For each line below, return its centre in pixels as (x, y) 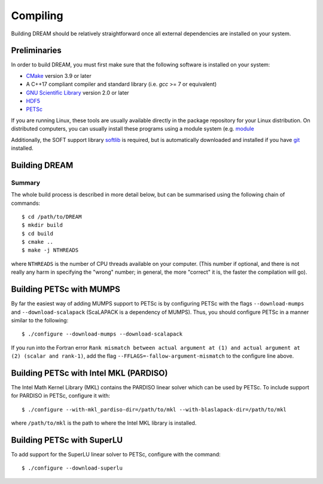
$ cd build (38, 233)
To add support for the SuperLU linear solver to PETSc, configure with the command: (116, 455)
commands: (26, 203)
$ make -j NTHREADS (50, 250)
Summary (26, 183)
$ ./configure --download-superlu (72, 468)
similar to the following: (40, 320)
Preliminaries (36, 51)
